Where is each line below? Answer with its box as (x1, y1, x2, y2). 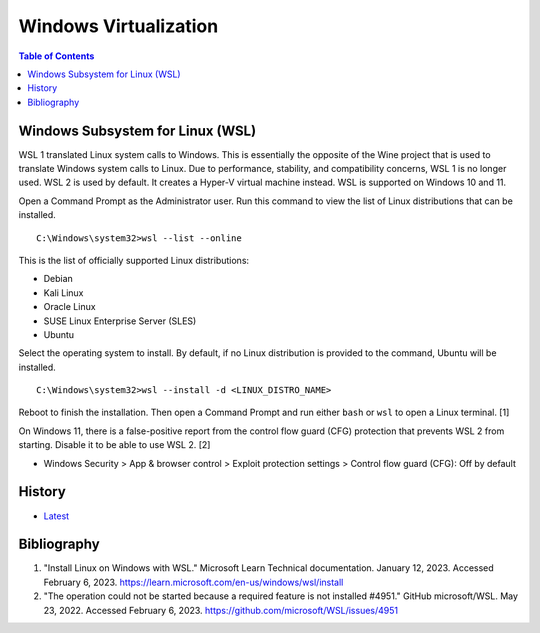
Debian (43, 273, 74, 285)
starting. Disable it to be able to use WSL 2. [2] (18, 439, 211, 451)
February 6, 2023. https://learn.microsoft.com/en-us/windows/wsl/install (43, 576, 344, 588)
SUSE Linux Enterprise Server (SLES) (43, 315, 197, 327)
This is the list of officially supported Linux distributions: (18, 254, 250, 266)
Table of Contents (18, 50, 95, 62)
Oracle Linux (43, 301, 96, 313)
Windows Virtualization (18, 15, 219, 37)
